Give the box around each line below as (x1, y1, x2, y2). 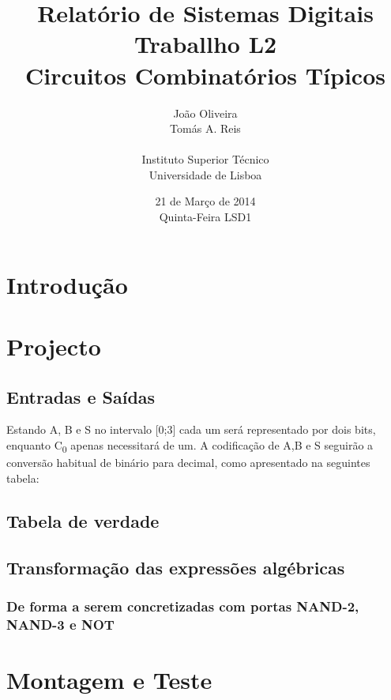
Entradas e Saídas (6, 384, 156, 408)
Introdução (6, 268, 128, 300)
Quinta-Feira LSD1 (159, 209, 252, 225)
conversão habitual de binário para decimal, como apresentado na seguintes (6, 454, 370, 471)
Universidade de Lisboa (149, 166, 262, 183)
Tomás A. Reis (170, 120, 241, 137)
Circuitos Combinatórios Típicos (25, 58, 385, 91)
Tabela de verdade (6, 508, 160, 533)
